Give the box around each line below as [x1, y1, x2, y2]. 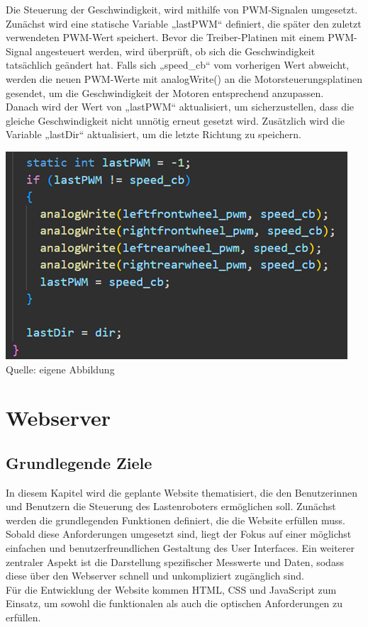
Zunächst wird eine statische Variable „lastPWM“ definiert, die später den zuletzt [6, 16, 362, 30]
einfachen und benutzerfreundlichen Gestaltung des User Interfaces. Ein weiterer [6, 541, 355, 555]
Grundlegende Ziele [6, 451, 152, 473]
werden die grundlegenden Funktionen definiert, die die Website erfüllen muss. [6, 512, 345, 527]
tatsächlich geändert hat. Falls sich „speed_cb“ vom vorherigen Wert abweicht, [6, 57, 350, 72]
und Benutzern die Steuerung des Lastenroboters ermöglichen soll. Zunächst [6, 499, 336, 514]
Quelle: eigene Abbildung [6, 361, 115, 376]
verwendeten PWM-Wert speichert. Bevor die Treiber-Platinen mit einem [6, 30, 325, 45]
